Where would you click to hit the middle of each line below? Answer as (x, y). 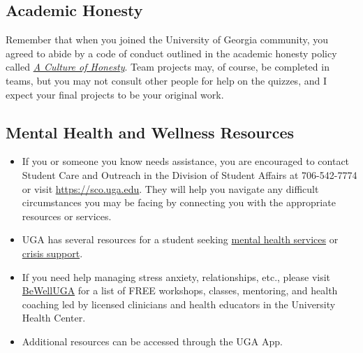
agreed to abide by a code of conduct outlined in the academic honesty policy (171, 53)
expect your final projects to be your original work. (115, 94)
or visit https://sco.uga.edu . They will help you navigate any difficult (170, 188)
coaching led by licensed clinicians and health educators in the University (179, 304)
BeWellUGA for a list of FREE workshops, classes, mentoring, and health (180, 290)
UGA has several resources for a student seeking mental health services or (180, 239)
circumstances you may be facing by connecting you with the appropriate (179, 202)
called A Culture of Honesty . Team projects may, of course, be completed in (168, 67)
